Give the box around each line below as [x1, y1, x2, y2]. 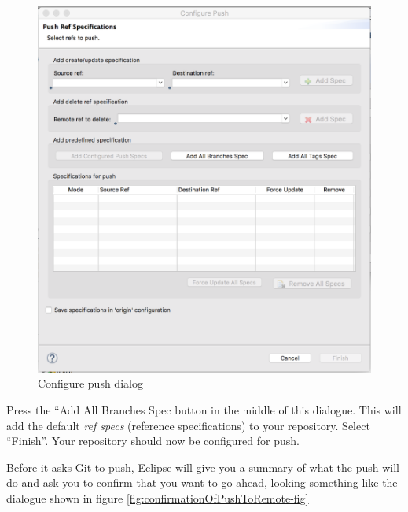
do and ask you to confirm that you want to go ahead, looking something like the [6, 474, 398, 491]
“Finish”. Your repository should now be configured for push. [6, 432, 300, 449]
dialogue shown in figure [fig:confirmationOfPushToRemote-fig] [6, 490, 309, 506]
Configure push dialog [38, 375, 143, 391]
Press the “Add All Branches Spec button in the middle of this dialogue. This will [6, 402, 402, 418]
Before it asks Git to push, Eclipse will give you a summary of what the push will [6, 458, 399, 475]
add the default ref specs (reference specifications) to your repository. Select [6, 417, 370, 433]
